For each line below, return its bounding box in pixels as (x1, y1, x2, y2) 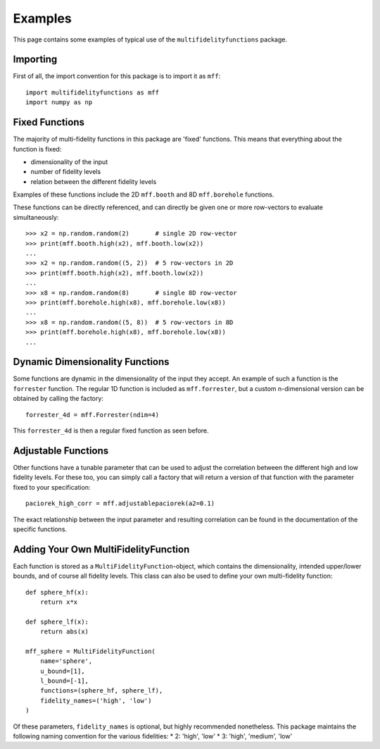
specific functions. (13, 525, 67, 533)
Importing (13, 54, 58, 66)
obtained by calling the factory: (13, 395, 103, 403)
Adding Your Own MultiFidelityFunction (13, 543, 190, 555)
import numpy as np (25, 99, 93, 106)
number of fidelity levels (30, 168, 101, 176)
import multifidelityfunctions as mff (25, 88, 160, 97)
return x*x (39, 598, 78, 606)
